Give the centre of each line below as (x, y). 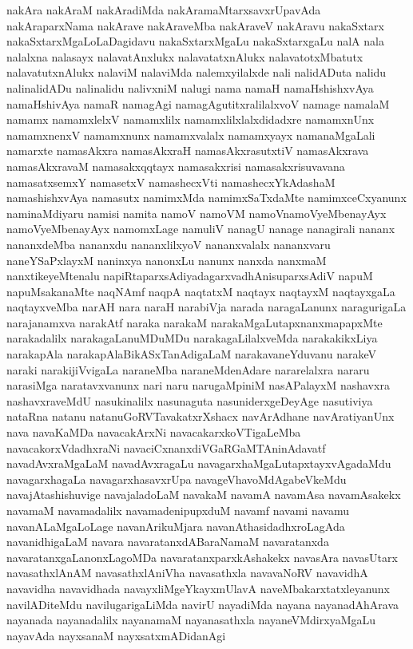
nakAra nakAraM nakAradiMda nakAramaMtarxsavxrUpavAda (164, 10)
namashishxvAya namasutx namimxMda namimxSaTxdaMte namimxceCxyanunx (206, 198)
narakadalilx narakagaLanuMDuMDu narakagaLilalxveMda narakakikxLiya (192, 338)
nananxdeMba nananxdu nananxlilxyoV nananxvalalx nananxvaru (169, 244)
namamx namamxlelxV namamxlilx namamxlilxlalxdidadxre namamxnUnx (191, 119)
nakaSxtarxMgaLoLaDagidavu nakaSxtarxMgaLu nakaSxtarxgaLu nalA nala (195, 41)
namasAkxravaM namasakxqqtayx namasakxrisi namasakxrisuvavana (176, 166)
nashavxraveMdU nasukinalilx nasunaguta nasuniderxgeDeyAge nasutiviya (190, 400)
